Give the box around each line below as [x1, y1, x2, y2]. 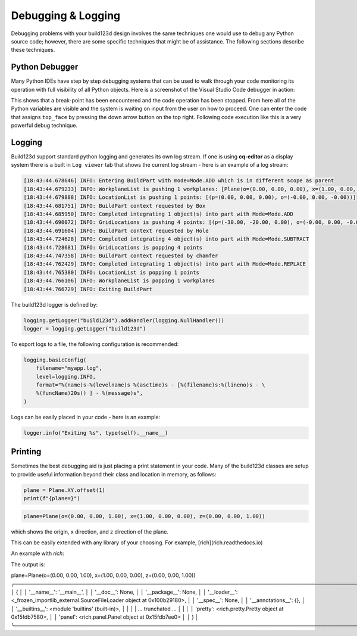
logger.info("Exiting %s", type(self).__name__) [23, 429, 168, 436]
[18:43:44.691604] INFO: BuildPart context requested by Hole [23, 227, 209, 234]
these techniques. [11, 46, 55, 54]
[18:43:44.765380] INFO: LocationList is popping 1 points [23, 269, 199, 276]
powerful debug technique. [11, 122, 78, 129]
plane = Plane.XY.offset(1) [23, 487, 105, 494]
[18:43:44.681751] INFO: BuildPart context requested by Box [23, 202, 206, 209]
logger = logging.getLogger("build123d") [23, 325, 146, 332]
